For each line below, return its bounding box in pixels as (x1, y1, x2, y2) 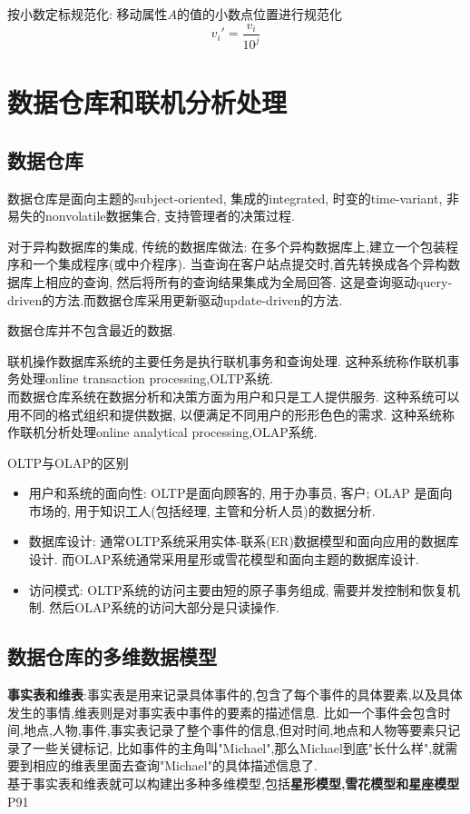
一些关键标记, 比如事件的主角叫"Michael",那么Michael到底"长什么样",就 (32, 738, 446, 757)
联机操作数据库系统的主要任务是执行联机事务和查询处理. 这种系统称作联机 (7, 351, 447, 370)
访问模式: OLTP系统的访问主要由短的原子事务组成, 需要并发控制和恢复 (28, 580, 448, 599)
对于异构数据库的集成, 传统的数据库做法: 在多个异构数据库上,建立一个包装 (7, 236, 446, 255)
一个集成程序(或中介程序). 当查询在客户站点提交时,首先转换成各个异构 (32, 254, 448, 273)
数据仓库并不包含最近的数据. (7, 321, 176, 340)
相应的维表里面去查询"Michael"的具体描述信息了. (32, 756, 318, 775)
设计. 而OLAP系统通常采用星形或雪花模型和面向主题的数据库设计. (28, 550, 419, 569)
